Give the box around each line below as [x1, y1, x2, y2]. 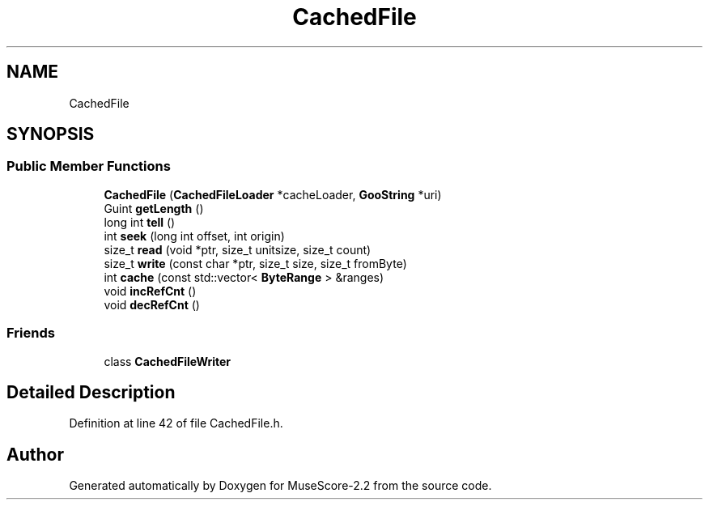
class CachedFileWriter [104, 354, 231, 368]
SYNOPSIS [6, 124, 95, 145]
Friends [6, 325, 55, 342]
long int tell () [104, 215, 176, 229]
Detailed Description [6, 381, 176, 402]
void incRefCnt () [104, 283, 197, 298]
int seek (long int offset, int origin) [104, 228, 285, 243]
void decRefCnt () [104, 297, 200, 312]
